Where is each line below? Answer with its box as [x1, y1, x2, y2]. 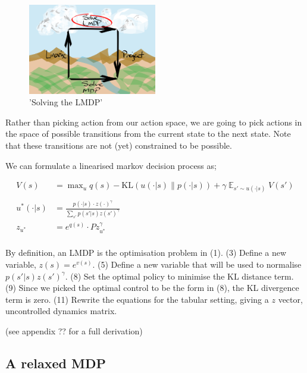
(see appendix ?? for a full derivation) [5, 325, 143, 337]
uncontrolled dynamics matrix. [5, 305, 117, 317]
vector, [278, 293, 303, 305]
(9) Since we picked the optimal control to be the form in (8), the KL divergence [5, 281, 299, 294]
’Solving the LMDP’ [29, 96, 103, 108]
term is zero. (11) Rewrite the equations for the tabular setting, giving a [5, 293, 269, 305]
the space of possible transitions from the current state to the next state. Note [5, 127, 291, 140]
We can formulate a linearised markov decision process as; [5, 159, 217, 171]
